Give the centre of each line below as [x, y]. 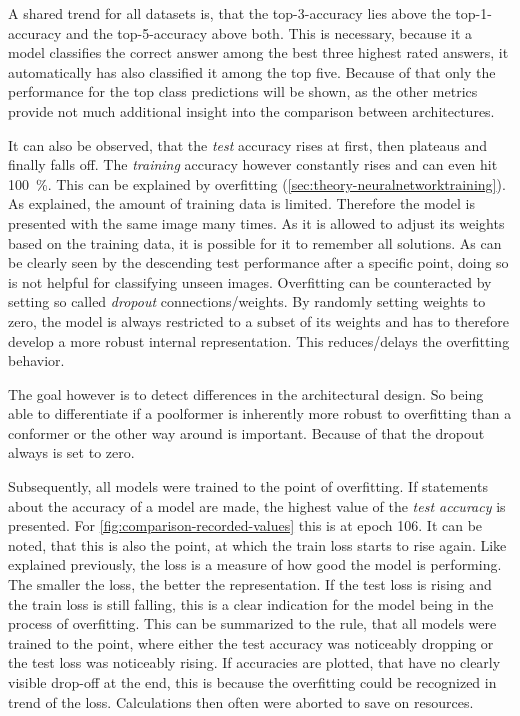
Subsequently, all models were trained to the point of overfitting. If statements [248, 486]
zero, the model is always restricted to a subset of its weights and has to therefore [258, 320]
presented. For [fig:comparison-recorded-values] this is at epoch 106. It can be [245, 525]
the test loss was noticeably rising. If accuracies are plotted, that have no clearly [254, 662]
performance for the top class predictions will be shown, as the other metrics [243, 91]
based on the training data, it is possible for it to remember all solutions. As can [255, 242]
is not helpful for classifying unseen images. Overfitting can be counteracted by [250, 281]
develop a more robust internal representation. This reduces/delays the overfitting [259, 340]
